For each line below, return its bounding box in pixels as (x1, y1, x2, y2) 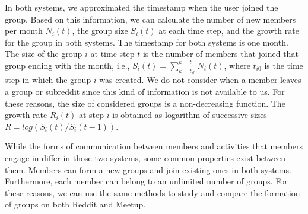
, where (224, 59, 250, 71)
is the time (264, 59, 303, 71)
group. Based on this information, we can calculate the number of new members (5, 12, 296, 25)
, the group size (72, 24, 128, 37)
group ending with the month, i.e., (5, 59, 130, 71)
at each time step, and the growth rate (158, 24, 299, 37)
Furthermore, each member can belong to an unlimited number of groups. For (5, 175, 288, 187)
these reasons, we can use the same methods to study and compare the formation (5, 186, 300, 199)
